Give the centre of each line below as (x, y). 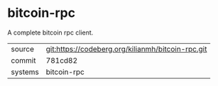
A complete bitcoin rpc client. (50, 32)
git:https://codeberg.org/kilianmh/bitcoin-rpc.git (126, 49)
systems (25, 72)
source (22, 49)
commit (23, 60)
